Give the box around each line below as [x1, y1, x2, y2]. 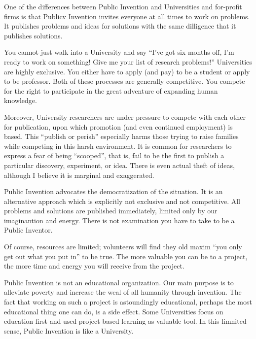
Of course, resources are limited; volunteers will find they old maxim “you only [4, 241, 242, 252]
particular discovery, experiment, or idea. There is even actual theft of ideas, [4, 160, 235, 170]
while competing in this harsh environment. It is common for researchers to [4, 140, 232, 151]
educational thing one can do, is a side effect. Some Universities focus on [4, 306, 223, 316]
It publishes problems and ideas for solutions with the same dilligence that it [4, 21, 236, 31]
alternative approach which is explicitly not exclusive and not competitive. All [4, 196, 240, 206]
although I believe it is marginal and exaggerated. [4, 169, 154, 180]
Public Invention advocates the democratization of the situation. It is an [4, 186, 223, 197]
